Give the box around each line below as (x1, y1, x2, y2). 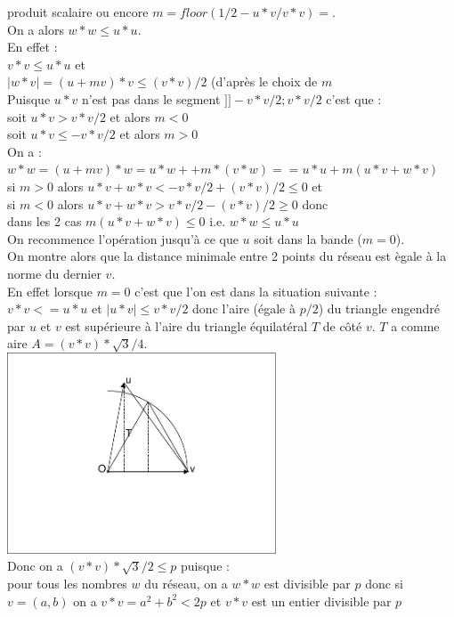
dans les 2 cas (7, 212, 82, 231)
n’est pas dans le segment (81, 89, 221, 108)
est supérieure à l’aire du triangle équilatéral (65, 316, 308, 335)
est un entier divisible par (251, 591, 392, 610)
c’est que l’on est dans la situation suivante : (134, 281, 377, 300)
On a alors (7, 20, 64, 38)
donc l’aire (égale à (192, 299, 296, 318)
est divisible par (263, 574, 351, 593)
